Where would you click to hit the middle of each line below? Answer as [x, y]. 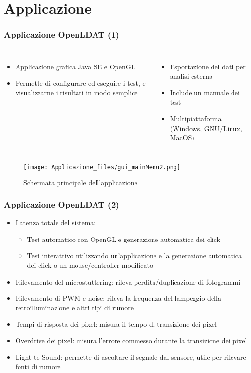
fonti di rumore [38, 366]
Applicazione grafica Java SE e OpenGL [75, 66]
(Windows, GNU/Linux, [206, 128]
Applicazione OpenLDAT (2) [62, 204]
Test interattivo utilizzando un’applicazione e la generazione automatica [134, 255]
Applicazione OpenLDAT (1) [62, 34]
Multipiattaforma [196, 118]
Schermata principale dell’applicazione [80, 183]
